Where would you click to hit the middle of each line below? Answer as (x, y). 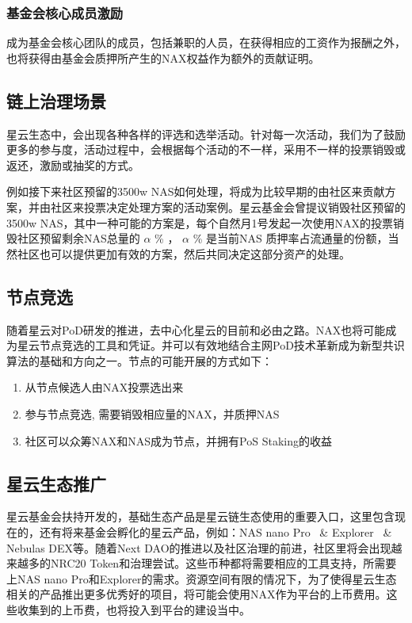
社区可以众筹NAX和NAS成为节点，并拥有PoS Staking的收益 (178, 440)
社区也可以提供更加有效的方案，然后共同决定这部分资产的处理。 (183, 253)
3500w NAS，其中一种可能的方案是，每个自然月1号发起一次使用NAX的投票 (200, 222)
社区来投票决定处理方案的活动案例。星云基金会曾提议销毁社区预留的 (228, 206)
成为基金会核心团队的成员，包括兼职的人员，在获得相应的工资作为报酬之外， (206, 42)
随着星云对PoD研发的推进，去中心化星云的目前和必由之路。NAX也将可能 (196, 329)
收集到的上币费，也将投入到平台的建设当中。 (134, 609)
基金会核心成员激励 (65, 12)
